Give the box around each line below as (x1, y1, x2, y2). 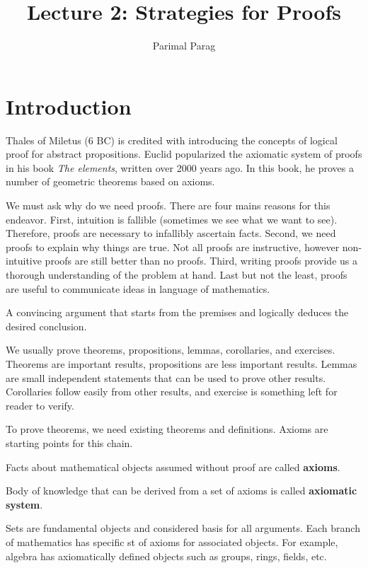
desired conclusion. (6, 318, 87, 333)
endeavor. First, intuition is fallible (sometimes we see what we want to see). (6, 211, 338, 226)
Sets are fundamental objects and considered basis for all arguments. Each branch (6, 521, 360, 535)
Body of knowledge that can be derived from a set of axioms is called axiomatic (6, 483, 357, 498)
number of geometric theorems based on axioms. (6, 174, 215, 189)
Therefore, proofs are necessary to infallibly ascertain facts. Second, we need (6, 226, 336, 240)
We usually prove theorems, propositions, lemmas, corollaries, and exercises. (6, 342, 335, 357)
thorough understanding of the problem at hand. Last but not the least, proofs (6, 267, 347, 282)
